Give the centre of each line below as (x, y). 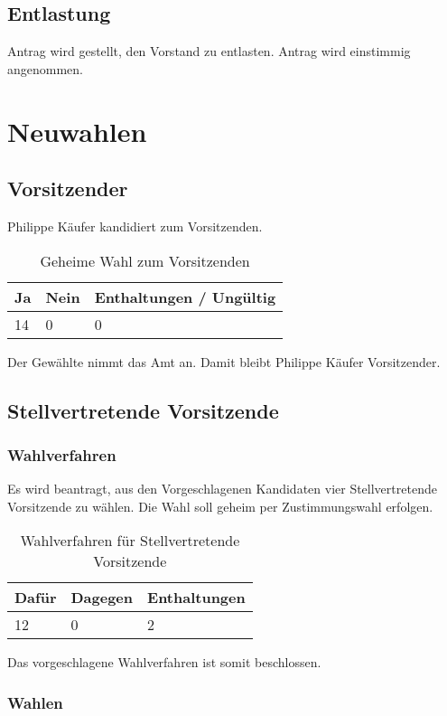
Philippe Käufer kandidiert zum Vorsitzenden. (135, 226)
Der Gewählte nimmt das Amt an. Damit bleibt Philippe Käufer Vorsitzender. (224, 361)
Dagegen (102, 598)
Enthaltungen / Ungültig (185, 297)
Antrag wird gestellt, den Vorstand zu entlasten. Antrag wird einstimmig (209, 51)
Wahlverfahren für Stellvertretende (130, 541)
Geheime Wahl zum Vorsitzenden (145, 260)
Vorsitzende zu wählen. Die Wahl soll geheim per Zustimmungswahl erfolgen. (220, 506)
